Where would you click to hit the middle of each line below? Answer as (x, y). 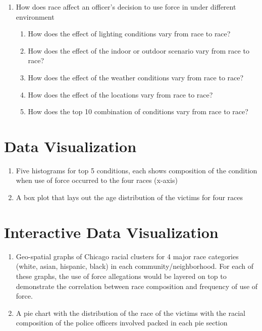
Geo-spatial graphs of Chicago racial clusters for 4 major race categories (127, 256)
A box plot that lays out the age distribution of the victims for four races (129, 197)
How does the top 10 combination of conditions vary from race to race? (138, 111)
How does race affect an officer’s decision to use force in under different (126, 7)
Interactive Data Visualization (111, 232)
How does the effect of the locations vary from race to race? (120, 94)
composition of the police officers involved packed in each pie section (122, 323)
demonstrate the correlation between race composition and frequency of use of (137, 286)
